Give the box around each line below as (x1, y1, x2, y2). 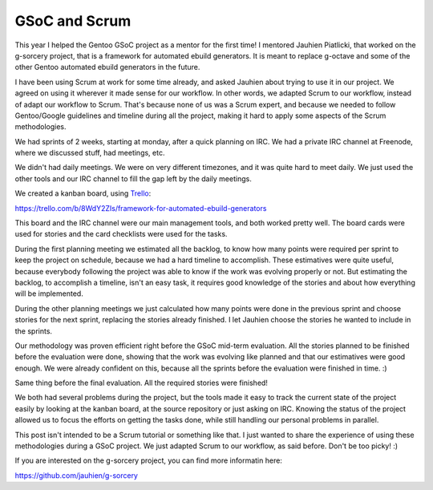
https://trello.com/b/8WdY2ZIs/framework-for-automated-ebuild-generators (14, 203, 267, 213)
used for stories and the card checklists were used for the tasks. (14, 229, 228, 239)
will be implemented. (14, 289, 83, 298)
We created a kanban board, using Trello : (14, 188, 152, 198)
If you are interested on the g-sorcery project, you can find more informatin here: (14, 456, 282, 465)
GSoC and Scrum (14, 12, 132, 30)
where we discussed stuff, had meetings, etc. (14, 148, 165, 158)
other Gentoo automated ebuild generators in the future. (14, 63, 200, 72)
